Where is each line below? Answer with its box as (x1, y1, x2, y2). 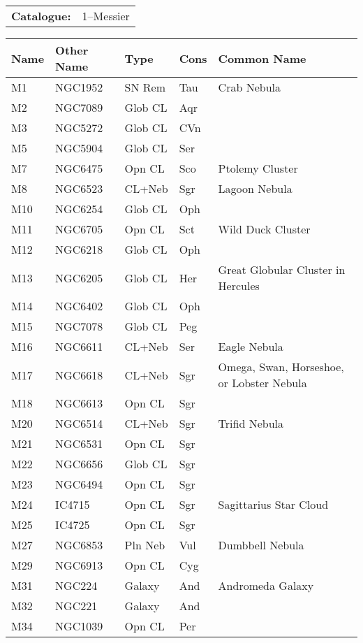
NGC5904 (55, 140, 103, 156)
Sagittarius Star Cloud (218, 496, 329, 512)
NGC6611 (55, 338, 103, 354)
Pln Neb (124, 537, 165, 553)
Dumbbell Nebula (218, 537, 304, 553)
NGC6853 (55, 537, 103, 553)
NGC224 (55, 577, 98, 593)
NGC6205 (55, 269, 103, 286)
